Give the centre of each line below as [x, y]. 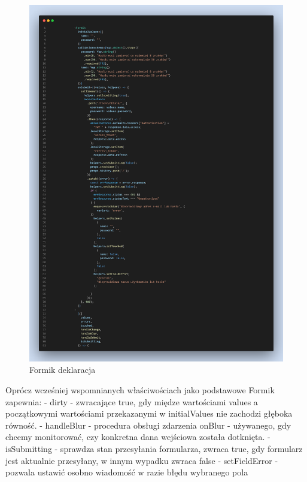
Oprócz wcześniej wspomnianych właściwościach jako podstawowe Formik [140, 389]
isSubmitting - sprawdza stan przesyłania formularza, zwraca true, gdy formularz [154, 448]
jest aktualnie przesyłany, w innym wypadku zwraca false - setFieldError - [142, 460]
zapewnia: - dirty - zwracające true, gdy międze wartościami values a [132, 401]
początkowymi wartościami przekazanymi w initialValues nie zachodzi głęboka [149, 413]
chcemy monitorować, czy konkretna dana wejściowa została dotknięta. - [138, 437]
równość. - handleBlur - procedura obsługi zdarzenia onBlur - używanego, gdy [148, 425]
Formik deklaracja [63, 370]
